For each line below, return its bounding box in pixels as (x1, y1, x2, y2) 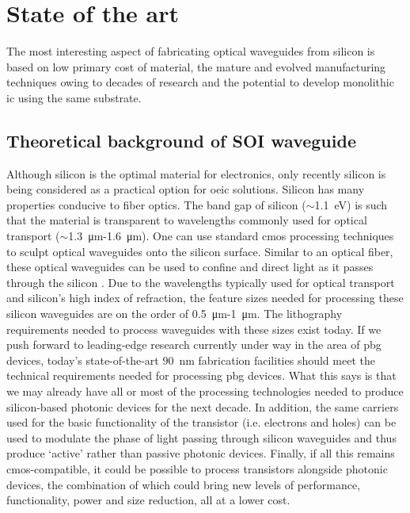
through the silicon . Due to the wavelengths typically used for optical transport (6, 274, 395, 290)
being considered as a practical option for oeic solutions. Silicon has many (6, 181, 365, 197)
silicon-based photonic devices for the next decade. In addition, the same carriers (6, 398, 399, 415)
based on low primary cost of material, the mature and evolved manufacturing (6, 58, 386, 75)
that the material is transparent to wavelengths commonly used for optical (6, 212, 367, 228)
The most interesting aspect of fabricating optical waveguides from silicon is (6, 43, 375, 59)
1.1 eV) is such (314, 196, 388, 212)
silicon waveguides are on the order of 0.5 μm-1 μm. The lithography (6, 305, 343, 322)
